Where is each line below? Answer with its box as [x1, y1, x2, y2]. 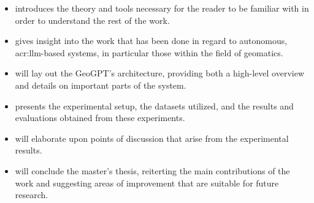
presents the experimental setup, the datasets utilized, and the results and [15, 99, 294, 112]
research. [15, 188, 48, 201]
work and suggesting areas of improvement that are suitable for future [15, 176, 279, 189]
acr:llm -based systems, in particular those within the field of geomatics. [15, 46, 283, 59]
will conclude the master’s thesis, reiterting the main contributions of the [15, 164, 290, 177]
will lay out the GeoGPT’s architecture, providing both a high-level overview [15, 67, 304, 79]
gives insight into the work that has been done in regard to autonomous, [15, 34, 288, 47]
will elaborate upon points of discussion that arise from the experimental [15, 131, 289, 144]
